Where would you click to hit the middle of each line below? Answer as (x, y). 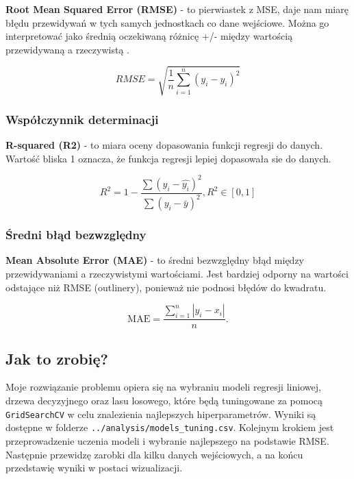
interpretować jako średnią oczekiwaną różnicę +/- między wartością (149, 36)
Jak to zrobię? (57, 358)
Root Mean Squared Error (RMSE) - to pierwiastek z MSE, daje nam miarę (177, 9)
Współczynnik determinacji (82, 119)
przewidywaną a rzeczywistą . (67, 49)
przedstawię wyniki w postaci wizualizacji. (94, 468)
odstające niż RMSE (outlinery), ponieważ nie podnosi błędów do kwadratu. (166, 287)
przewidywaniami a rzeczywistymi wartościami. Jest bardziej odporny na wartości (177, 274)
